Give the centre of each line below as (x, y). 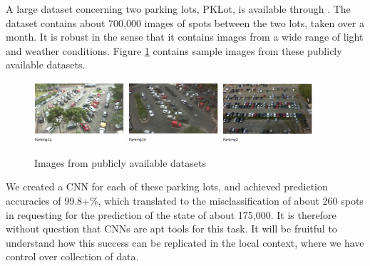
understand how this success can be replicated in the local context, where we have (185, 242)
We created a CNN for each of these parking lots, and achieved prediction (167, 186)
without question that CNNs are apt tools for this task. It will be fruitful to (171, 229)
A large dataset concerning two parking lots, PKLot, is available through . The (178, 9)
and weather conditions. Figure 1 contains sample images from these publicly (174, 50)
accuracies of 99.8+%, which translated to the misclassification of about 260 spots (185, 200)
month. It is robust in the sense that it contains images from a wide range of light (185, 37)
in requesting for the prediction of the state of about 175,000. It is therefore (171, 214)
